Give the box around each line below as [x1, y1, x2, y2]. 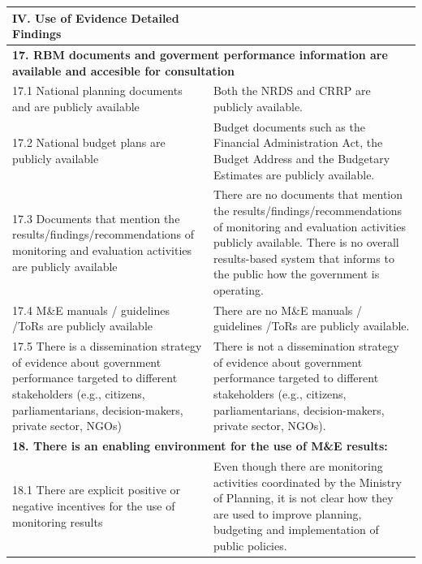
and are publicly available [12, 97, 140, 114]
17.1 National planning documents [12, 82, 183, 99]
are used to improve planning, [213, 505, 362, 522]
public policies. [213, 536, 287, 553]
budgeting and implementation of [213, 521, 379, 538]
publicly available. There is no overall [213, 234, 399, 251]
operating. [213, 282, 264, 298]
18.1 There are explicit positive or [12, 481, 181, 498]
